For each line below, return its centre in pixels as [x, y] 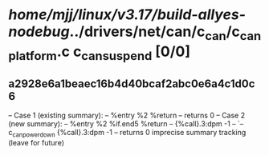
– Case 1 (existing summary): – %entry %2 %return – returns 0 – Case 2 [127, 115]
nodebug [39, 32]
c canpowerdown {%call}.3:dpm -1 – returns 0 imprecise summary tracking [127, 133]
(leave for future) [36, 142]
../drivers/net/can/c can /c [155, 33]
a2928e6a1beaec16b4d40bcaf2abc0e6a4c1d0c [132, 83]
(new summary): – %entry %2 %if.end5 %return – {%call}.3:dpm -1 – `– [126, 124]
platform [33, 56]
